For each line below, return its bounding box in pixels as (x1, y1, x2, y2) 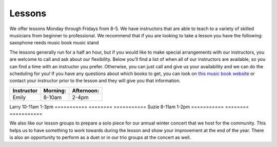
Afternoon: (72, 87, 100, 94)
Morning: (43, 87, 67, 94)
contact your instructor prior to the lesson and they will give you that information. (9, 78, 181, 84)
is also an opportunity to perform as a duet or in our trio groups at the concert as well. (9, 134, 191, 140)
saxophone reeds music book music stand (9, 40, 100, 46)
